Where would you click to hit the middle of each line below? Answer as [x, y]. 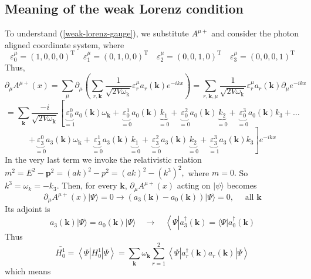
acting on [194, 185]
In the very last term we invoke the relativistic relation [103, 159]
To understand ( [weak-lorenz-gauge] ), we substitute [97, 33]
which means [28, 270]
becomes [242, 185]
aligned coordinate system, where [65, 44]
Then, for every [89, 185]
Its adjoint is [28, 209]
